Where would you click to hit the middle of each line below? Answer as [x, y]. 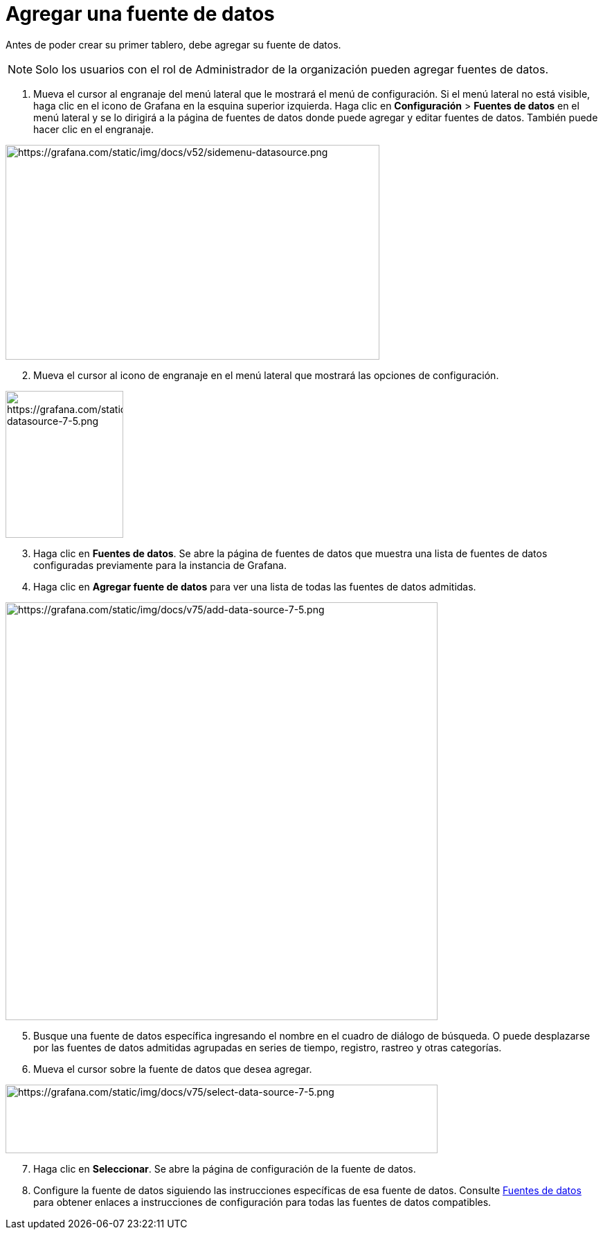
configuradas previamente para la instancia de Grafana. [160, 565]
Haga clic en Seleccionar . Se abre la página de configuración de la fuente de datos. [225, 1168]
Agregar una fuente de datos [140, 14]
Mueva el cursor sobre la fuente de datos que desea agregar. [173, 1069]
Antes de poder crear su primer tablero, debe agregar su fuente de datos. [173, 44]
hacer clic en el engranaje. [93, 129]
